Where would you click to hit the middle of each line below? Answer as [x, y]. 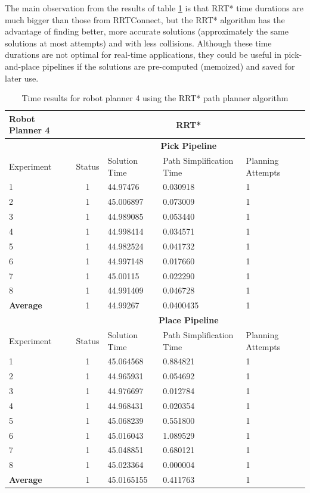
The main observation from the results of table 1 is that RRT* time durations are [154, 8]
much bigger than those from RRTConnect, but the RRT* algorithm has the [145, 19]
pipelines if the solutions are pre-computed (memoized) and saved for [168, 66]
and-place [22, 66]
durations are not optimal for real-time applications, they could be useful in [143, 54]
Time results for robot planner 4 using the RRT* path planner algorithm [155, 98]
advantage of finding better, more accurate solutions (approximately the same [147, 31]
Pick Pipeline [189, 146]
